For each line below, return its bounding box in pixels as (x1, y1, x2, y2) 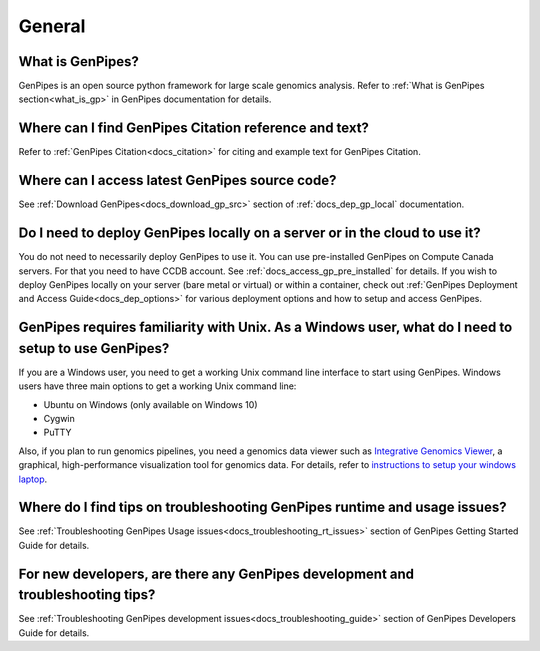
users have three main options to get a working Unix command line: (18, 380, 297, 392)
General (18, 15, 86, 37)
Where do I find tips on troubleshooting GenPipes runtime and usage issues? (18, 499, 507, 516)
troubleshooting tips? (18, 586, 156, 604)
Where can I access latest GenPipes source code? (18, 172, 337, 189)
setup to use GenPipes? (18, 340, 170, 357)
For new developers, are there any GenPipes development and (18, 565, 415, 582)
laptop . (18, 473, 48, 485)
